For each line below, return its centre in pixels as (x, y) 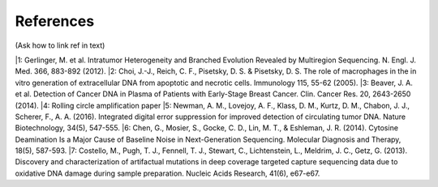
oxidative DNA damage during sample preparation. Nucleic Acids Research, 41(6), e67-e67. (167, 173)
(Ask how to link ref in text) (60, 45)
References (55, 21)
